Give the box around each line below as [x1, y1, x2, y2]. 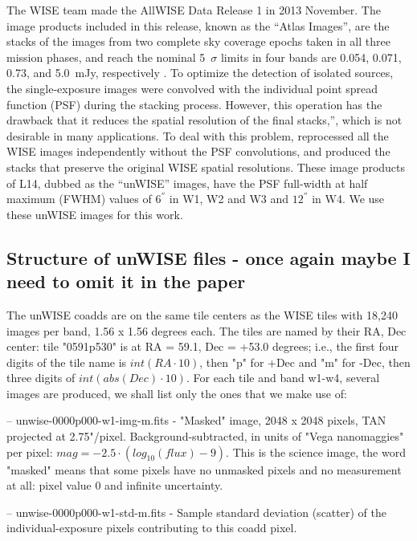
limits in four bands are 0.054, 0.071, [220, 48, 402, 65]
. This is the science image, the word [226, 443, 406, 460]
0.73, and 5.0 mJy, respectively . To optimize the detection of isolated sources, [6, 64, 394, 81]
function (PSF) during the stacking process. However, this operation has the [6, 96, 382, 112]
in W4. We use [312, 190, 385, 207]
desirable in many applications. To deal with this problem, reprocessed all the [6, 127, 389, 144]
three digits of [6, 369, 76, 386]
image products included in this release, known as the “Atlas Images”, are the [6, 17, 390, 34]
